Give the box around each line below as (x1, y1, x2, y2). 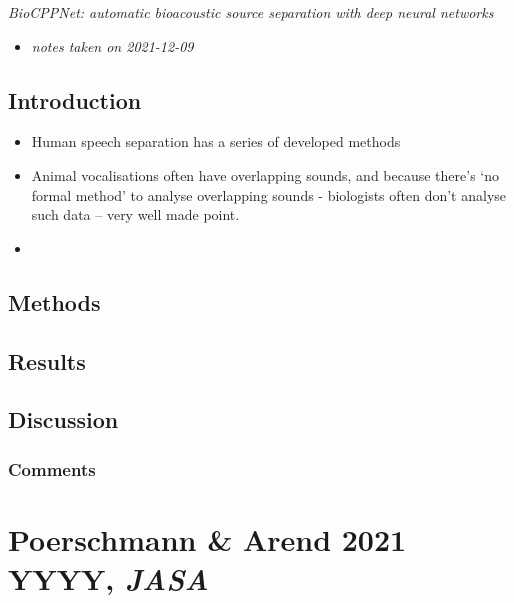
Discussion (8, 404, 119, 435)
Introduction (8, 84, 142, 115)
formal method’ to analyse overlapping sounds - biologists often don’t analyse (31, 184, 507, 205)
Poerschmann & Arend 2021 (8, 518, 407, 559)
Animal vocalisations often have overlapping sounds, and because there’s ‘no (31, 164, 500, 185)
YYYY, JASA (8, 557, 209, 599)
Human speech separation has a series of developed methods (31, 131, 401, 152)
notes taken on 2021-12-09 (31, 35, 194, 56)
